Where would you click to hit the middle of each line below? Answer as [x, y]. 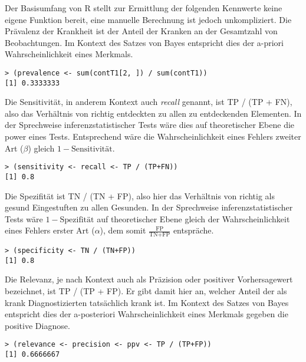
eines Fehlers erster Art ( [50, 230]
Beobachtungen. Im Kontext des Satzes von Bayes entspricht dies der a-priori [144, 42]
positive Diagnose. [37, 325]
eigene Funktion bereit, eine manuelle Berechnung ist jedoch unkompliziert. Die [148, 19]
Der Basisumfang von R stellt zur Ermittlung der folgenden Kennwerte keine [144, 8]
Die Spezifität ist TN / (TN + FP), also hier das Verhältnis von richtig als [140, 195]
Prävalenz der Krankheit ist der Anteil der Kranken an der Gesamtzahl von [141, 31]
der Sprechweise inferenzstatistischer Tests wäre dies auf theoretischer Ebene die [150, 125]
